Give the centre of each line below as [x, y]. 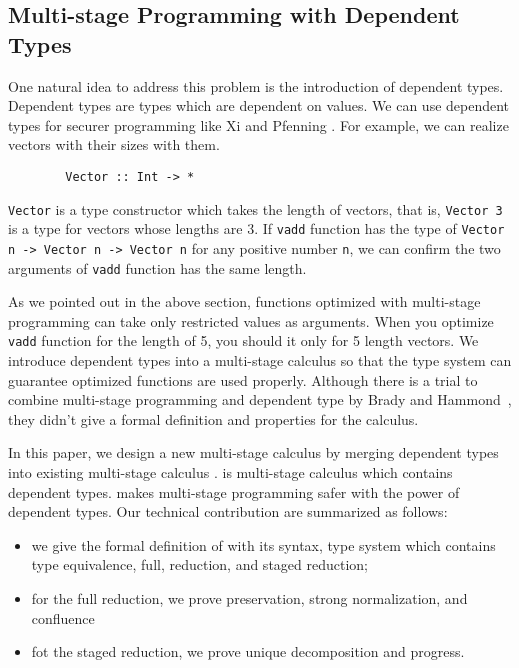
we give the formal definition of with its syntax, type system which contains [263, 544]
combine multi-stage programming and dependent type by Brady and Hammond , [260, 399]
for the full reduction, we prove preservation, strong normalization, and [249, 598]
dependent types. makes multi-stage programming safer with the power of [234, 491]
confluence [63, 617]
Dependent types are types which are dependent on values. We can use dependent [259, 105]
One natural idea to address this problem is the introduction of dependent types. [256, 85]
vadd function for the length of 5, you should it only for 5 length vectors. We [243, 340]
